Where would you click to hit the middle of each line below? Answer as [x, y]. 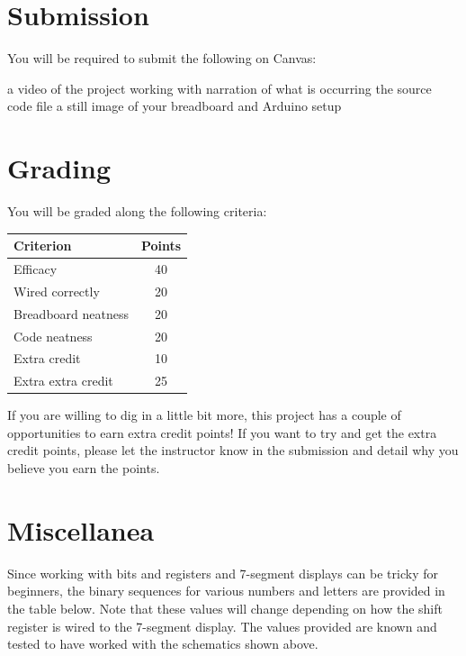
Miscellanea [81, 529]
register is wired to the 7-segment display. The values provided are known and [222, 626]
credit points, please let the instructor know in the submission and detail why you [233, 450]
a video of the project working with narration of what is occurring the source [220, 88]
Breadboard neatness [71, 313]
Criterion [43, 246]
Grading [59, 168]
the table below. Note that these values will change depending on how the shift [225, 608]
